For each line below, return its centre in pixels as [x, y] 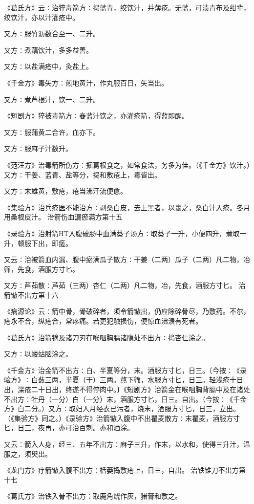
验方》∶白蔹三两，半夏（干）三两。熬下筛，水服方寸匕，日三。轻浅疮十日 [124, 380]
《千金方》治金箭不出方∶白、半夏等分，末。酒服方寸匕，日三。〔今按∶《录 [125, 370]
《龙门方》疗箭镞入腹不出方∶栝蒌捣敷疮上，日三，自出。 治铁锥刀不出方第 [125, 470]
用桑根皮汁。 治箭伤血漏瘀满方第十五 [63, 217]
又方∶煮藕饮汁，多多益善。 [48, 50]
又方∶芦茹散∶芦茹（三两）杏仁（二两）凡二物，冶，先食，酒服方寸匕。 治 [125, 285]
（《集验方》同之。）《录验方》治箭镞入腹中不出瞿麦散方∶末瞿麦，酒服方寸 [122, 418]
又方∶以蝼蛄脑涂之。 [38, 354]
